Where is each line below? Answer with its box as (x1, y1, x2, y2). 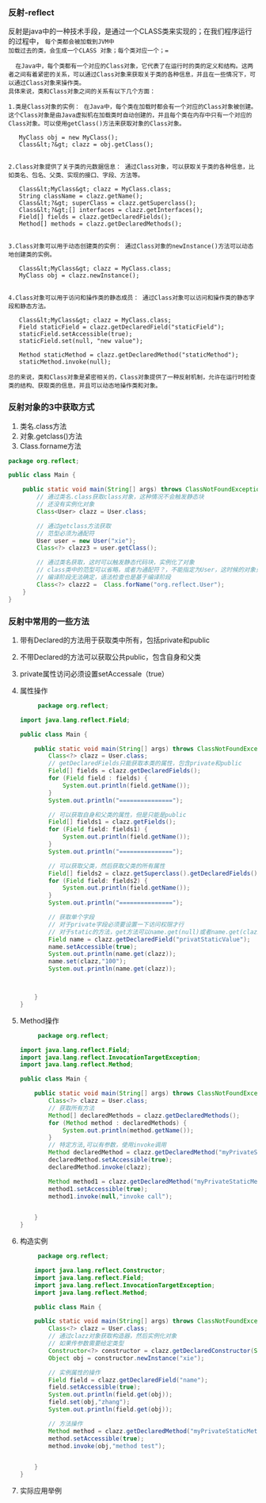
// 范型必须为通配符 (36, 530, 95, 538)
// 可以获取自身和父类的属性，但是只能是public (48, 811, 187, 819)
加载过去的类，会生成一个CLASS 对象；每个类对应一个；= (8, 47, 169, 55)
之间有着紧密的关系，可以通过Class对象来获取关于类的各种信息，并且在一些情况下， (13, 71, 250, 79)
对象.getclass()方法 (19, 431, 83, 441)
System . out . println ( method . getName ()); (62, 1126, 194, 1135)
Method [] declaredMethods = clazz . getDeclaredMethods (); (48, 1112, 240, 1120)
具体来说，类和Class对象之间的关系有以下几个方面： (8, 87, 156, 96)
